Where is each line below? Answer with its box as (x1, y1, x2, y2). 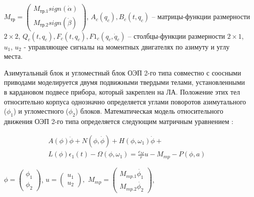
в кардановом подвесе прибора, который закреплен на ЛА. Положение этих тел (4, 86, 240, 97)
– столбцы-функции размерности (127, 30, 225, 41)
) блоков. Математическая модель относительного (75, 106, 223, 116)
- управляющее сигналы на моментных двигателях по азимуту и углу (23, 41, 230, 51)
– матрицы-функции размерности (151, 11, 250, 22)
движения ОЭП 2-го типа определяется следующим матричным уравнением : (4, 116, 233, 126)
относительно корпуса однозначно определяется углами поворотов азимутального (4, 96, 246, 106)
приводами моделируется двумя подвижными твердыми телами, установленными (4, 77, 245, 87)
